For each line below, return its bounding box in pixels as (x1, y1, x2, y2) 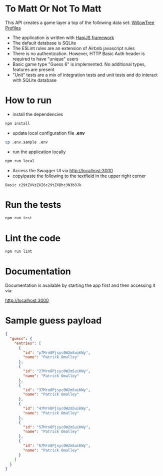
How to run (5, 95, 52, 106)
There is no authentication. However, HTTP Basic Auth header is (12, 51, 145, 57)
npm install (5, 121, 30, 126)
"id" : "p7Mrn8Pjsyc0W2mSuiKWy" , (23, 350, 91, 355)
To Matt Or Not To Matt (5, 3, 101, 15)
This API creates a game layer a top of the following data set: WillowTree (5, 20, 154, 26)
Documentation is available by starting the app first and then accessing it (5, 282, 156, 288)
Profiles (5, 25, 21, 31)
